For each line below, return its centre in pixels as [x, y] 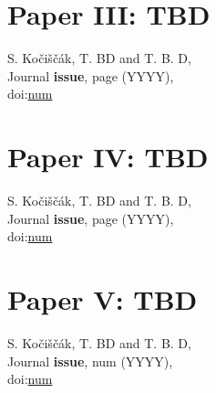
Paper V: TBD [103, 299]
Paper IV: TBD [108, 157]
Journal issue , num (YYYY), [90, 361]
